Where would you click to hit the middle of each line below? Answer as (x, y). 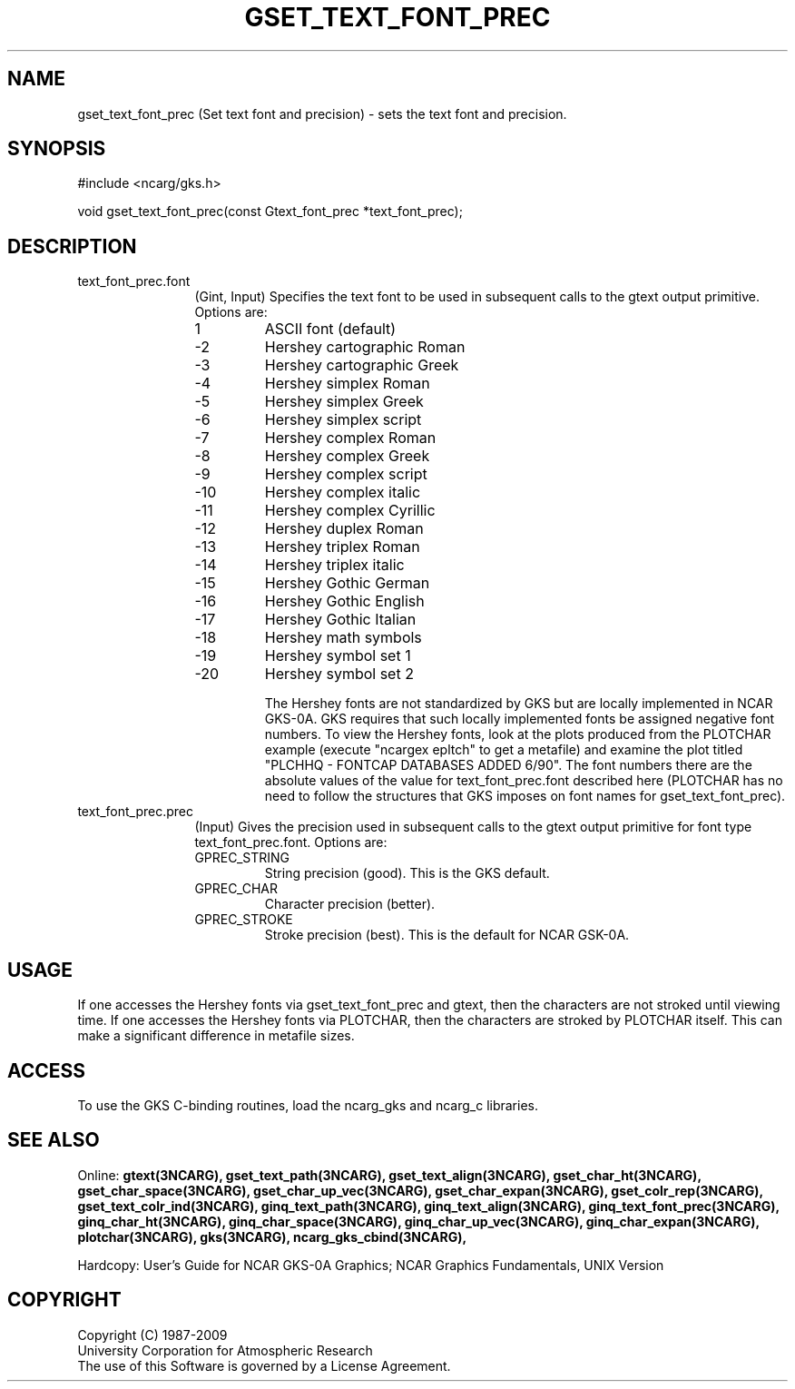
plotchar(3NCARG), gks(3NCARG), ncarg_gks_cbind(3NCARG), (272, 1236)
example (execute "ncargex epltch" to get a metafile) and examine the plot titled (504, 750)
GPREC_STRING (242, 858)
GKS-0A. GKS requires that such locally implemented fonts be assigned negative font (520, 719)
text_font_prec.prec (136, 812)
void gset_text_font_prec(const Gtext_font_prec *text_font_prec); (270, 212)
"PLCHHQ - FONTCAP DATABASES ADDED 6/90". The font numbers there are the (508, 765)
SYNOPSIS (57, 149)
